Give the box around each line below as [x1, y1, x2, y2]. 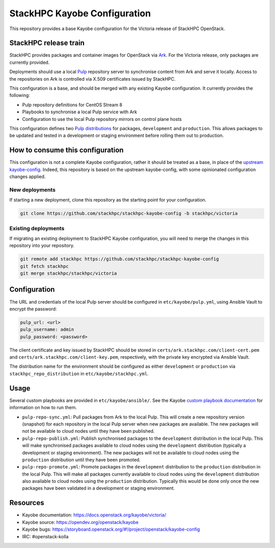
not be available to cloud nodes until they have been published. [22, 428, 155, 434]
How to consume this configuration [9, 146, 124, 155]
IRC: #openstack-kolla [22, 533, 69, 539]
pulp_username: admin [20, 327, 74, 333]
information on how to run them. [9, 405, 77, 411]
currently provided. [9, 59, 50, 65]
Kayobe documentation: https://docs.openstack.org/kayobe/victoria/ [22, 512, 167, 518]
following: [9, 92, 30, 98]
